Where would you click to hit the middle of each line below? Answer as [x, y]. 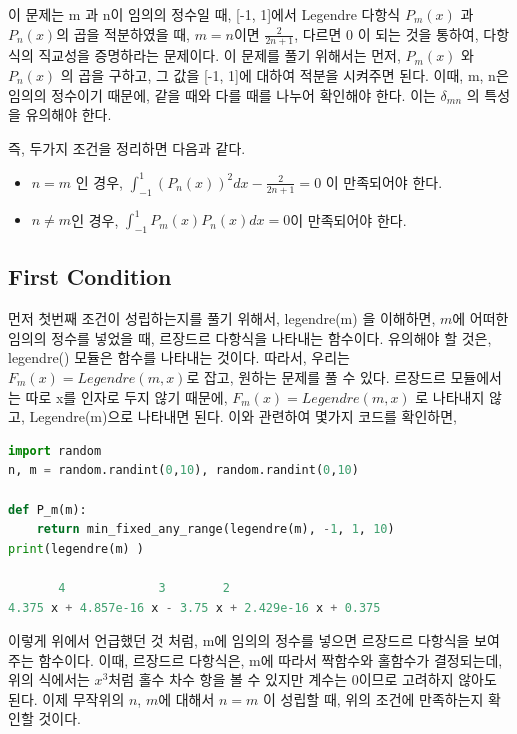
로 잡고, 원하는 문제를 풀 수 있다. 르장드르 [316, 376]
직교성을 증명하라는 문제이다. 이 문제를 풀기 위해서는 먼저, [219, 55]
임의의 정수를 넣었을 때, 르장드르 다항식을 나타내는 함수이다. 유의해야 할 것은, [250, 337]
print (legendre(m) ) [76, 548]
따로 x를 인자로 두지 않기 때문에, [126, 396]
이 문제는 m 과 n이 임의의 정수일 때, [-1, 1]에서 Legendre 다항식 [204, 14]
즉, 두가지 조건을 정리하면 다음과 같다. [127, 147]
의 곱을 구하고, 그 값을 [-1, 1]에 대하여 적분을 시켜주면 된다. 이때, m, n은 [284, 75]
